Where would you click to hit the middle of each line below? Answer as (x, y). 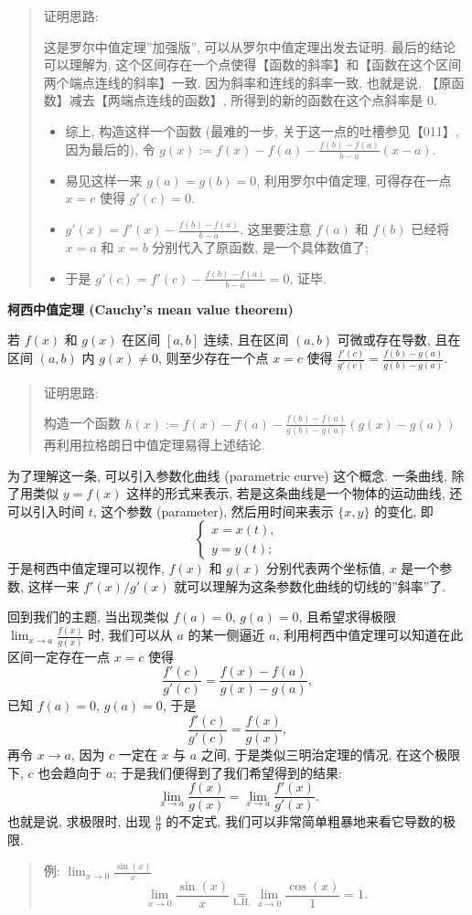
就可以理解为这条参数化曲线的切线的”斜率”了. (310, 585)
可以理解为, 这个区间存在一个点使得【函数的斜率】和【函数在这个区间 (252, 64)
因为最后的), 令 (110, 149)
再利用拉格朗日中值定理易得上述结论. (154, 444)
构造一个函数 (82, 423)
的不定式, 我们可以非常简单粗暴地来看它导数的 (304, 821)
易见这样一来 (104, 180)
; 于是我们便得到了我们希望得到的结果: (227, 772)
